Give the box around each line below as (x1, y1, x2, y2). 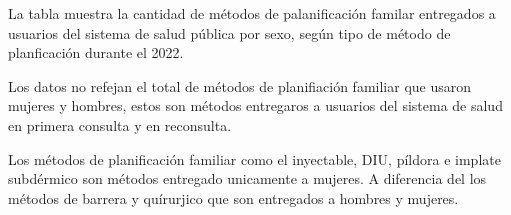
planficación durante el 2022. (8, 42, 184, 63)
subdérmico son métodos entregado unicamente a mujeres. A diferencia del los (8, 168, 487, 189)
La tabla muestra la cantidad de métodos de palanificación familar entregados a (8, 3, 496, 23)
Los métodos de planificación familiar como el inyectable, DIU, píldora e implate (8, 148, 501, 169)
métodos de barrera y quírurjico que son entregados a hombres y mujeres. (8, 187, 459, 208)
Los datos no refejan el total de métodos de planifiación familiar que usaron (8, 75, 472, 96)
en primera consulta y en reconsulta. (8, 114, 232, 135)
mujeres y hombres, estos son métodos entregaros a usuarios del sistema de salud (8, 95, 503, 116)
